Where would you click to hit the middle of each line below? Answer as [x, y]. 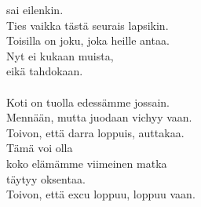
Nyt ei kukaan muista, [60, 55]
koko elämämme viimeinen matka [87, 163]
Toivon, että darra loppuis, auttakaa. [95, 132]
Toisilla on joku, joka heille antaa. [88, 40]
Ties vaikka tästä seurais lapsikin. [88, 25]
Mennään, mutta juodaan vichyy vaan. [99, 117]
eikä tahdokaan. [45, 71]
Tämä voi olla [40, 148]
